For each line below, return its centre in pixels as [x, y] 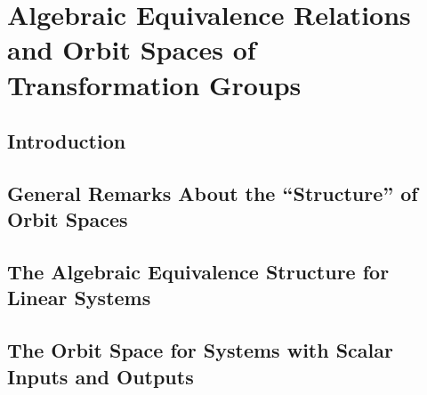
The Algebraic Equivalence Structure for [198, 272]
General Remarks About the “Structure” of [213, 193]
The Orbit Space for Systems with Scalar [200, 350]
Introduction [67, 141]
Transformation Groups [154, 84]
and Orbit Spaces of [132, 49]
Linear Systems [79, 298]
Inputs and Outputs [101, 376]
